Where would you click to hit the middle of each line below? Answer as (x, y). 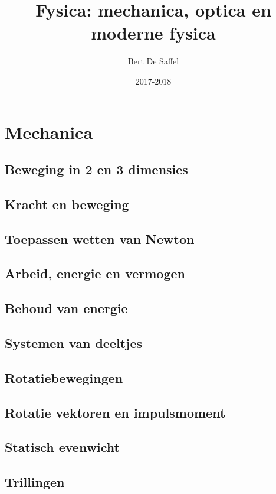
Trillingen (35, 482)
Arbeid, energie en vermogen (95, 273)
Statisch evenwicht (62, 447)
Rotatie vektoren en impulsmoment (115, 412)
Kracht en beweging (67, 204)
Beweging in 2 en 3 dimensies (96, 169)
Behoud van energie (66, 308)
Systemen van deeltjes (74, 342)
